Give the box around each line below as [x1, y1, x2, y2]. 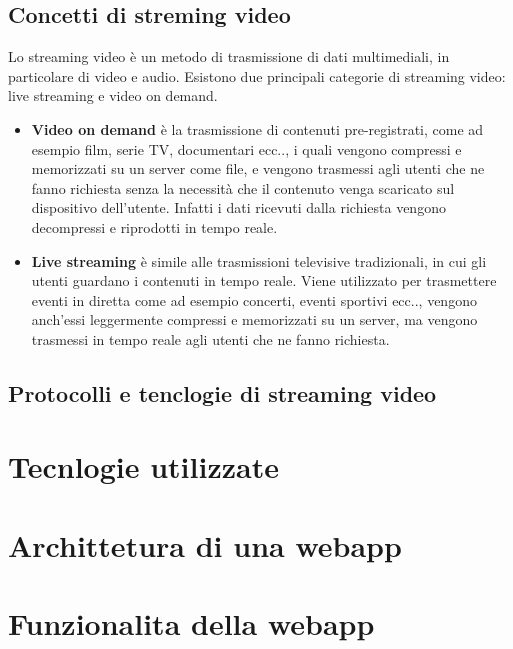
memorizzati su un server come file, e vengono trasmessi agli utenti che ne [31, 158, 485, 179]
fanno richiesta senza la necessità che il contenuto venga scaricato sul [31, 177, 455, 198]
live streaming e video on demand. [8, 85, 218, 106]
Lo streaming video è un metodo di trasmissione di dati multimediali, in [8, 46, 450, 67]
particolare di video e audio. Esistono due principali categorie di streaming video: [8, 65, 506, 86]
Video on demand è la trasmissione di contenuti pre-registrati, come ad [31, 118, 484, 139]
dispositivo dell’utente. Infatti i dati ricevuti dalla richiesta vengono [31, 197, 446, 218]
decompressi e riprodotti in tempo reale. [31, 216, 278, 237]
